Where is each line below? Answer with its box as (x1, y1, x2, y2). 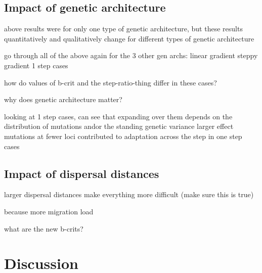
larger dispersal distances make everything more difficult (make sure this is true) (4, 189, 254, 200)
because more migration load (4, 206, 94, 216)
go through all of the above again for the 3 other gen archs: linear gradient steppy (4, 50, 258, 61)
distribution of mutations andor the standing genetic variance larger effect (4, 121, 234, 131)
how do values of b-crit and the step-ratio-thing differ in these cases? (4, 77, 217, 87)
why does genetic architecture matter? (4, 94, 122, 105)
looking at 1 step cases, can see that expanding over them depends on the (4, 111, 233, 121)
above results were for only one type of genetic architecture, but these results (4, 23, 243, 34)
